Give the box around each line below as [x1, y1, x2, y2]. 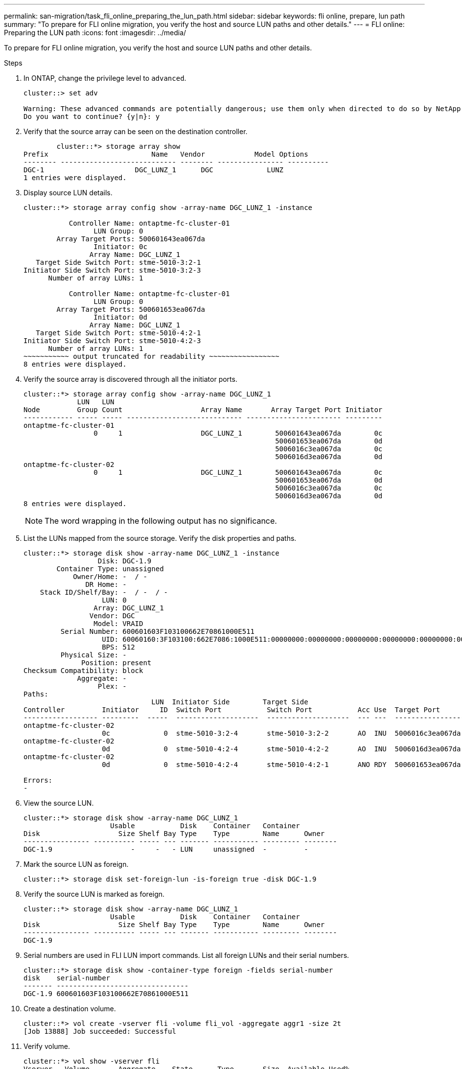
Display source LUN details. [23, 188, 113, 197]
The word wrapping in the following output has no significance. [45, 516, 277, 526]
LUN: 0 [102, 596, 127, 604]
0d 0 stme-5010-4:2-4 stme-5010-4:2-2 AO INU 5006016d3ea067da [102, 745, 461, 753]
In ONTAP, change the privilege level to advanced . [23, 74, 186, 82]
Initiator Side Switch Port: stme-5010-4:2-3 [23, 337, 201, 345]
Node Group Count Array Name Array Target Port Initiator [23, 406, 383, 414]
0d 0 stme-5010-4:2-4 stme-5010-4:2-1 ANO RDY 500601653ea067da [102, 761, 461, 768]
